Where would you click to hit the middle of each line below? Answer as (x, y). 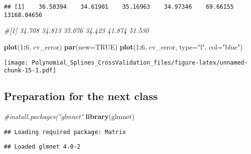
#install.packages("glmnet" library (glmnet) (69, 116)
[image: (16, 62)
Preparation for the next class (81, 96)
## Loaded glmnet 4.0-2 (42, 147)
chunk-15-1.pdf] (30, 71)
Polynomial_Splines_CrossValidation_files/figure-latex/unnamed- (140, 62)
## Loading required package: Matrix (65, 132)
